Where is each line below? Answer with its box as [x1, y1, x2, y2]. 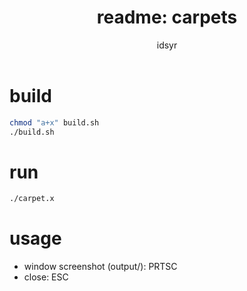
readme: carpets [96, 6, 238, 29]
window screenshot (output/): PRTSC [23, 261, 178, 273]
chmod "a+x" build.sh [9, 117, 100, 128]
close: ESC [23, 271, 69, 283]
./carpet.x [9, 194, 55, 204]
